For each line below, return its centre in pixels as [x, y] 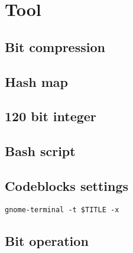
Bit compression [55, 46]
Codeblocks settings [67, 185]
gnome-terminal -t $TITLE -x [62, 210]
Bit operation [47, 240]
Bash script [40, 151]
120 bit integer [51, 116]
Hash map [36, 81]
